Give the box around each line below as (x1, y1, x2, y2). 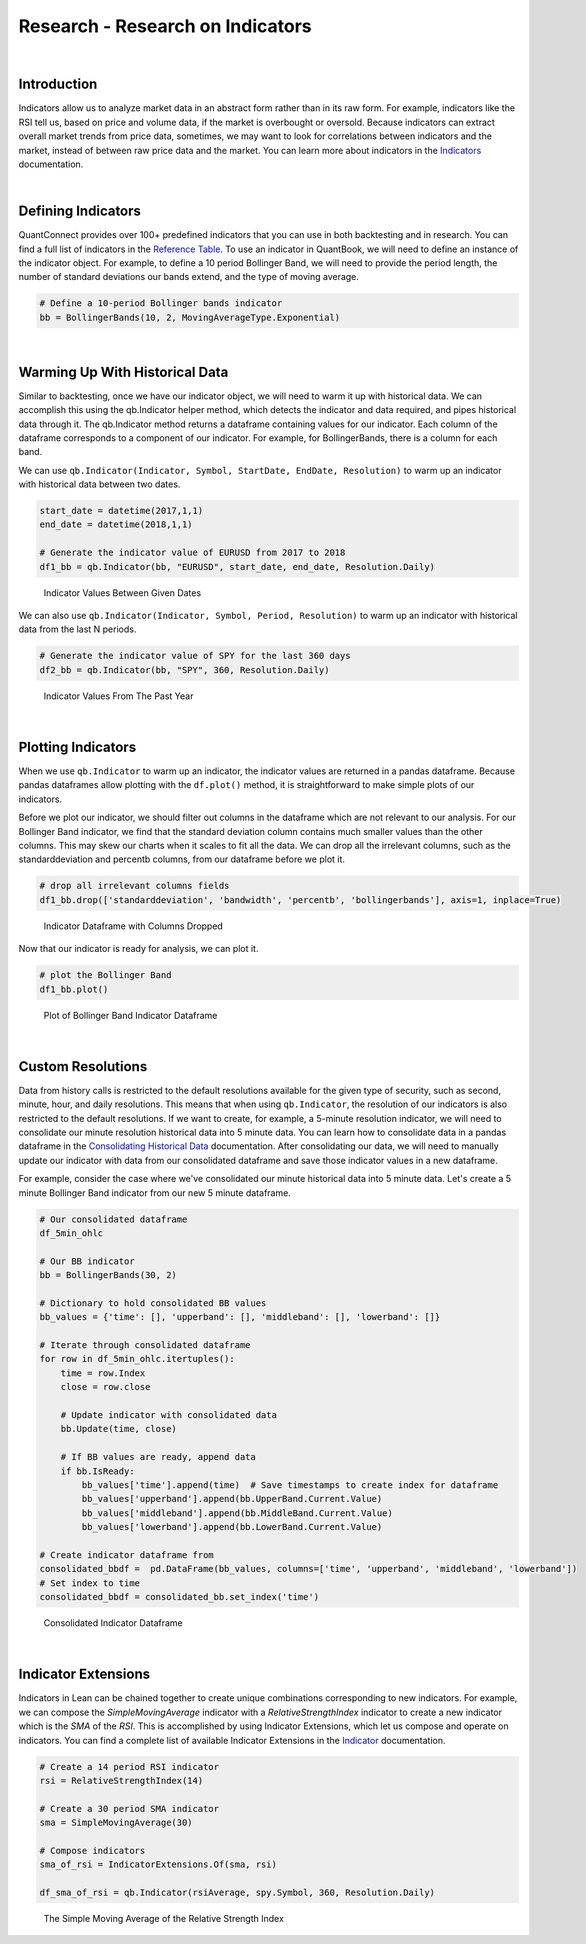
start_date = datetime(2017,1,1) (39, 505, 204, 517)
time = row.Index (60, 1367, 146, 1379)
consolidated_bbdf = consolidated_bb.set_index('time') (39, 1591, 320, 1603)
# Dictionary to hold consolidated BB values (39, 1297, 267, 1309)
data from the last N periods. (18, 623, 137, 635)
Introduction (18, 76, 98, 93)
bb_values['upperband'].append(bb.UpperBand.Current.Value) (81, 1493, 383, 1505)
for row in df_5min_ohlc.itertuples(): (39, 1353, 235, 1365)
